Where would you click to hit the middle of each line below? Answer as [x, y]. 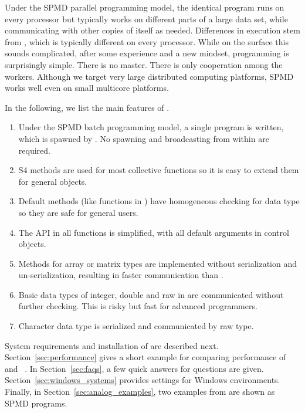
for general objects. [53, 181]
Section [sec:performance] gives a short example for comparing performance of [145, 357]
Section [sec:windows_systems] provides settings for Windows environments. [143, 380]
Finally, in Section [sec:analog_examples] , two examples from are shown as [140, 392]
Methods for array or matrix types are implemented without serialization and [157, 263]
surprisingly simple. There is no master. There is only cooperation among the [144, 64]
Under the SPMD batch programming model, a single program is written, [151, 127]
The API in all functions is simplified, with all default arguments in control [154, 232]
